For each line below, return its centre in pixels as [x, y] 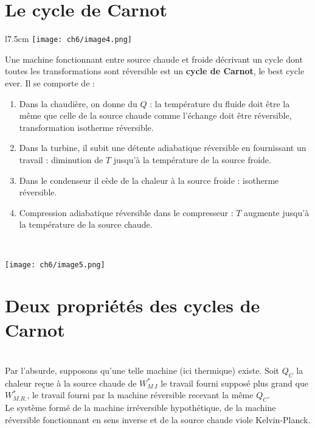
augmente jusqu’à [277, 212]
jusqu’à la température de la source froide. [192, 159]
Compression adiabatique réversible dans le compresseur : [126, 212]
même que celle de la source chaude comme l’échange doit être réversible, [155, 115]
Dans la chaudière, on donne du [78, 103]
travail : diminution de [61, 159]
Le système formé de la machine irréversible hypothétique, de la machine [140, 408]
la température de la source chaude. [86, 224]
